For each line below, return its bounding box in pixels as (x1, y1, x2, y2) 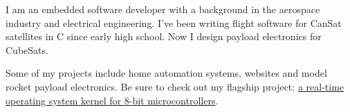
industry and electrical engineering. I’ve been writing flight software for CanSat (6, 15, 342, 30)
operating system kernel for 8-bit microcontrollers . (6, 93, 219, 107)
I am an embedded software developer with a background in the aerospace (6, 2, 320, 16)
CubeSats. (6, 42, 48, 57)
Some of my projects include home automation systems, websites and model (6, 66, 327, 80)
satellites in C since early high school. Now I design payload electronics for (6, 29, 322, 44)
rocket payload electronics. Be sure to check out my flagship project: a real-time (6, 79, 344, 93)
